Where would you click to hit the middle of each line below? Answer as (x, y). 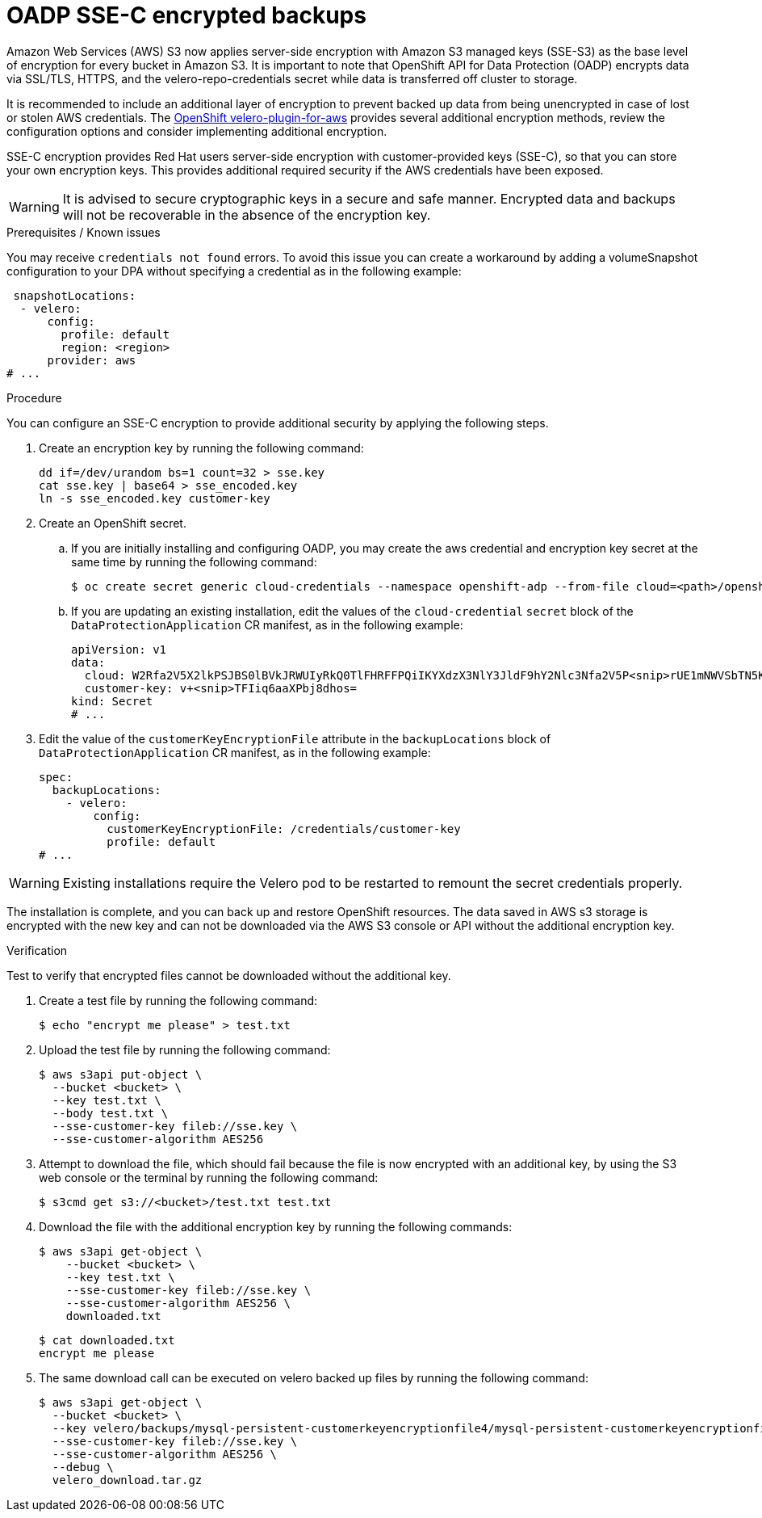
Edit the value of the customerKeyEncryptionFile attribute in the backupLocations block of (295, 738)
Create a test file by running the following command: (178, 1000)
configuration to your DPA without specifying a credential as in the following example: (234, 271)
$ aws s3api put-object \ (121, 1074)
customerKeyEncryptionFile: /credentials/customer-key (284, 828)
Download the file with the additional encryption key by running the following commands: (276, 1226)
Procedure (34, 397)
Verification (37, 950)
